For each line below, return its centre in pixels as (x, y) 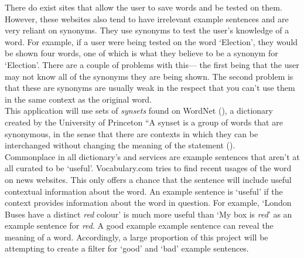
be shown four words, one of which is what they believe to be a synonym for (141, 53)
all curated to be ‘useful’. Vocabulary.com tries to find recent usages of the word (148, 168)
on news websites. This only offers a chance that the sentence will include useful (148, 179)
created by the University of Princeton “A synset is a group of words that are (144, 122)
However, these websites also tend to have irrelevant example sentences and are (147, 18)
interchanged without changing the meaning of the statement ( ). (120, 145)
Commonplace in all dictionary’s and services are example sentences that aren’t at (152, 156)
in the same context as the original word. (78, 99)
